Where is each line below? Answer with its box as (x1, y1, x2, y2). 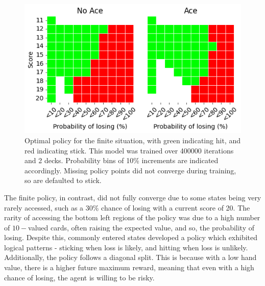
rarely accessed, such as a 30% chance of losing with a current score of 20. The (4, 202, 250, 213)
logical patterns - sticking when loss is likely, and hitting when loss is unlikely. (4, 242, 248, 252)
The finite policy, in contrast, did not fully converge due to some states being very (4, 192, 261, 202)
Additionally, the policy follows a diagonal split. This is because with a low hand (4, 252, 257, 263)
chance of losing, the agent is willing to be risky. (4, 272, 155, 282)
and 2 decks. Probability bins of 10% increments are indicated (25, 155, 219, 166)
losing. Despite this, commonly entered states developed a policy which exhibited (4, 232, 258, 243)
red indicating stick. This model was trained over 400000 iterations (25, 145, 234, 155)
